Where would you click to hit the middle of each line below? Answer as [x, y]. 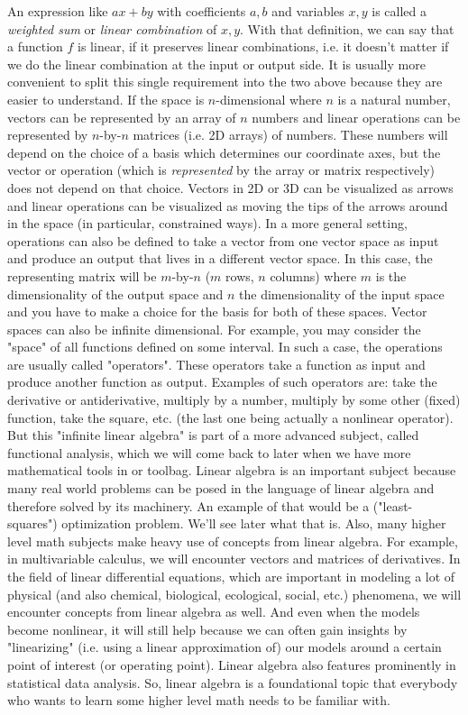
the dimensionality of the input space [342, 293]
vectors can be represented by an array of [122, 117]
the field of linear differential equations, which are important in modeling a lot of [231, 576]
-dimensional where [269, 99]
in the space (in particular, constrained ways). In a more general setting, [207, 223]
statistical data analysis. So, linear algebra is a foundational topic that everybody [233, 682]
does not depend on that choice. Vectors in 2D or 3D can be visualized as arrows [230, 187]
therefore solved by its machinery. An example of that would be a [188, 505]
